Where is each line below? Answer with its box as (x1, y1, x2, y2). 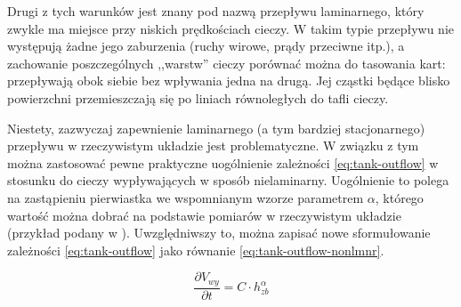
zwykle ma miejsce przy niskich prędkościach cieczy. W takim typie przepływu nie (7, 19, 454, 37)
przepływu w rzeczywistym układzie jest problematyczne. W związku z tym (7, 136, 419, 155)
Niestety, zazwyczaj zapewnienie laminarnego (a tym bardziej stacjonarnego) (7, 118, 425, 137)
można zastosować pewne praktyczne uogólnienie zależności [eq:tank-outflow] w (7, 153, 439, 172)
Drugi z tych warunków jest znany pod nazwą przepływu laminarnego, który (7, 2, 425, 20)
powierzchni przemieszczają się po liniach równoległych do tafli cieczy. (7, 88, 389, 107)
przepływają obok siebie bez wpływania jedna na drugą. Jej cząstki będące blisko (7, 71, 450, 90)
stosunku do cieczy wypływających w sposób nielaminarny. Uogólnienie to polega (7, 171, 449, 190)
